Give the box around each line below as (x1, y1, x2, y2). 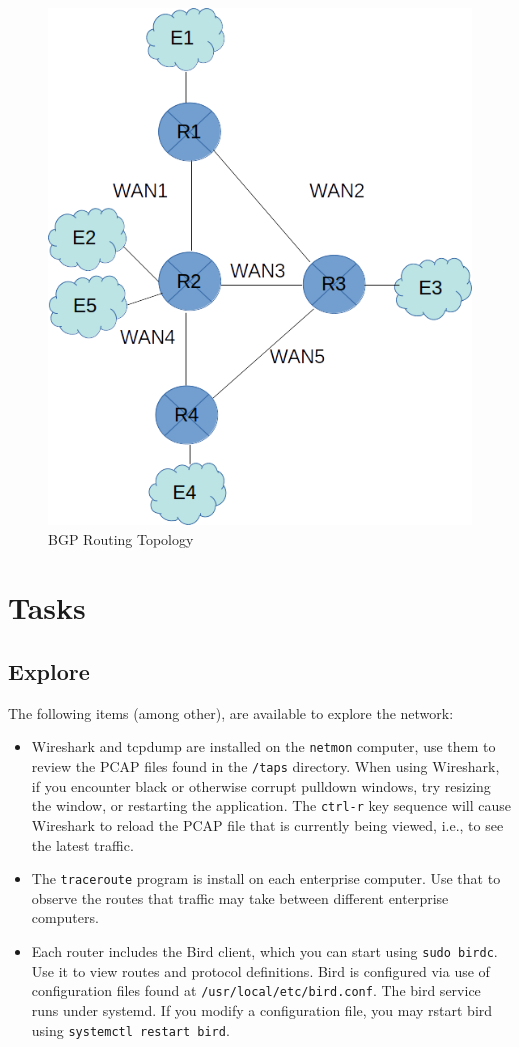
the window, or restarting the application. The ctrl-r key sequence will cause (31, 795, 512, 816)
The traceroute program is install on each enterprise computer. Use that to (31, 868, 501, 889)
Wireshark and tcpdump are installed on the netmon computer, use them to (31, 736, 496, 757)
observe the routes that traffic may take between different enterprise (31, 887, 449, 908)
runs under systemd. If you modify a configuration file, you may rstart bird (31, 999, 493, 1020)
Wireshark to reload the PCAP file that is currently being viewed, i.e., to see (31, 814, 504, 835)
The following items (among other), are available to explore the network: (8, 702, 454, 723)
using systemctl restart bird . (31, 1019, 230, 1040)
